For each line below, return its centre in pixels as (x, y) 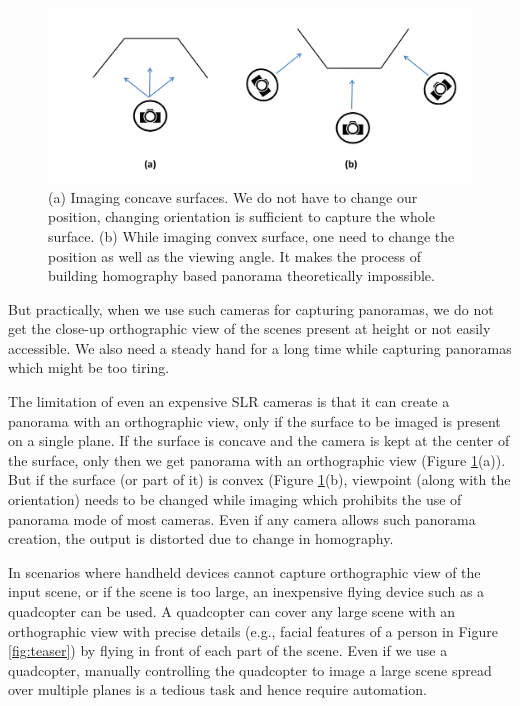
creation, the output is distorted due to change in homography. (201, 538)
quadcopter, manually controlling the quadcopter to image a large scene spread (250, 669)
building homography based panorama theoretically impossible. (241, 275)
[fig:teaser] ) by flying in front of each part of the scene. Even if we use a (228, 650)
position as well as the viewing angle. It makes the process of (235, 255)
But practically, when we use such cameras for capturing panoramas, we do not (251, 308)
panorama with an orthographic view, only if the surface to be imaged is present (254, 420)
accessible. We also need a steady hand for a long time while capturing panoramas (260, 347)
